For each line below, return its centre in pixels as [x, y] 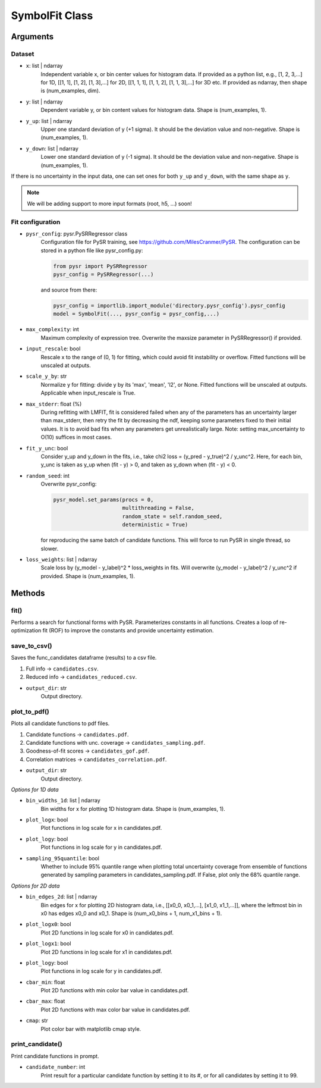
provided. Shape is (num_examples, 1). [88, 576]
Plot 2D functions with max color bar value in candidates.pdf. [115, 1009]
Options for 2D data [35, 886]
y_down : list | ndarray [52, 148]
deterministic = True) [155, 525]
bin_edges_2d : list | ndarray [62, 897]
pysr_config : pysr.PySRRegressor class [77, 233]
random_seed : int [48, 475]
